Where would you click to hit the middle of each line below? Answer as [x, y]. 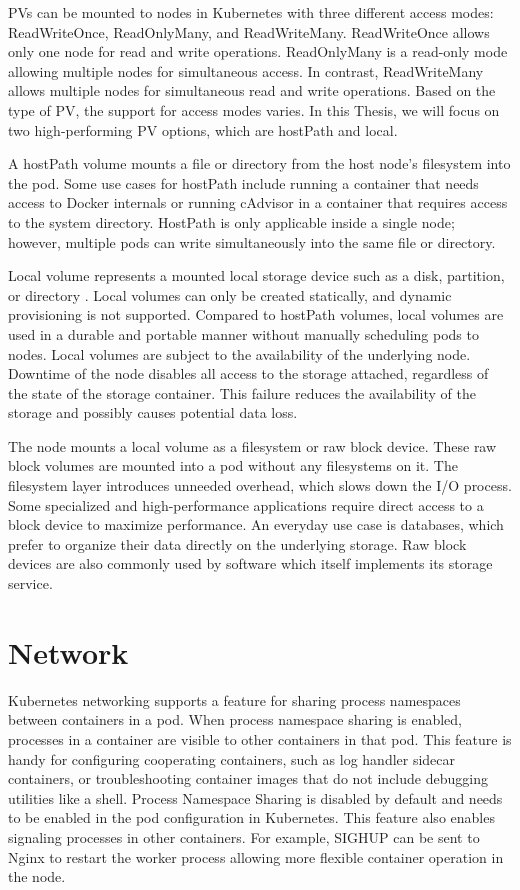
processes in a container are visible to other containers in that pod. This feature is [260, 738]
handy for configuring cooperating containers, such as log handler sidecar [232, 758]
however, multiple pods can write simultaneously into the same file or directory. [252, 241]
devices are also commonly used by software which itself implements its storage [250, 563]
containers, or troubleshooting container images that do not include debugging [248, 778]
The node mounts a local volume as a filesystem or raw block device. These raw [252, 445]
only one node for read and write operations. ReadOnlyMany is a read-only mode [258, 51]
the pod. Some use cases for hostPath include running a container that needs [243, 182]
